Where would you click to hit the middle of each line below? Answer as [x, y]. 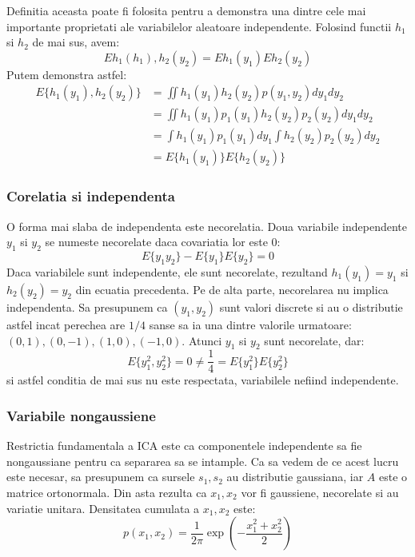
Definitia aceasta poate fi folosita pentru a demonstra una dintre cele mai [186, 10]
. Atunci [202, 340]
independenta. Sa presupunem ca [87, 306]
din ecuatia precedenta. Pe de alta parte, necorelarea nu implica [232, 289]
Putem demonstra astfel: [67, 74]
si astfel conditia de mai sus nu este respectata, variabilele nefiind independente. [203, 380]
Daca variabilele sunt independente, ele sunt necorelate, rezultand [167, 271]
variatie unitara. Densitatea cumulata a [103, 508]
